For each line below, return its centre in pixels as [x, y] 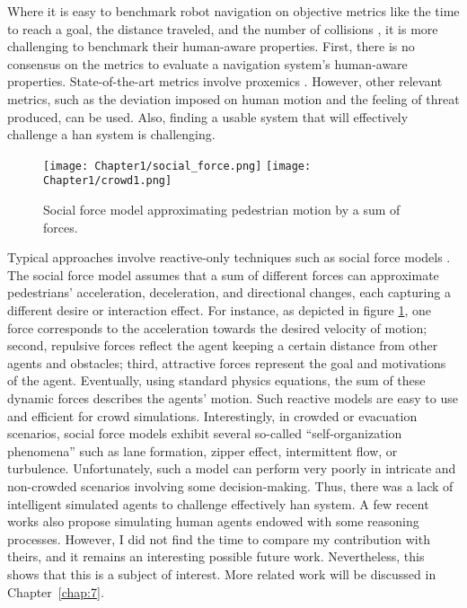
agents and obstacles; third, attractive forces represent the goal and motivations [227, 362]
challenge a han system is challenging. [111, 134]
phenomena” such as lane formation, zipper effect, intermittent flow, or [203, 450]
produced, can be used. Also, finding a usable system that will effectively [208, 116]
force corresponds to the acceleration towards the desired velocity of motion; [217, 327]
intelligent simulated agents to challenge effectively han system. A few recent [218, 503]
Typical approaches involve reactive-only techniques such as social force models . [229, 257]
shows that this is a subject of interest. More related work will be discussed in [222, 573]
